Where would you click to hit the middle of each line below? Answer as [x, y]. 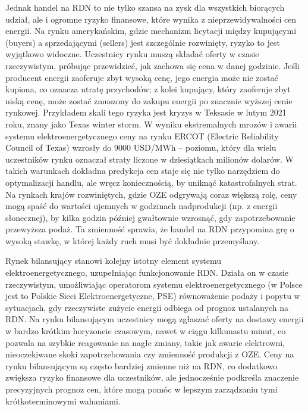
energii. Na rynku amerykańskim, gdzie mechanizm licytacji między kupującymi [151, 31]
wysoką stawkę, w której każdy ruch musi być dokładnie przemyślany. [133, 240]
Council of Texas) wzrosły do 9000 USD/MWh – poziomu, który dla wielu [141, 147]
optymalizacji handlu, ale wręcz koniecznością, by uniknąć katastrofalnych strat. [151, 182]
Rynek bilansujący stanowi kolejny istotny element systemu [114, 261]
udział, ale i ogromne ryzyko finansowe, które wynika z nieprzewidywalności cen [151, 19]
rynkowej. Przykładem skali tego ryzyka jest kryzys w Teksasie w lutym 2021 [146, 112]
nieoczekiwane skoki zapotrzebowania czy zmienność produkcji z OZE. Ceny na [150, 354]
